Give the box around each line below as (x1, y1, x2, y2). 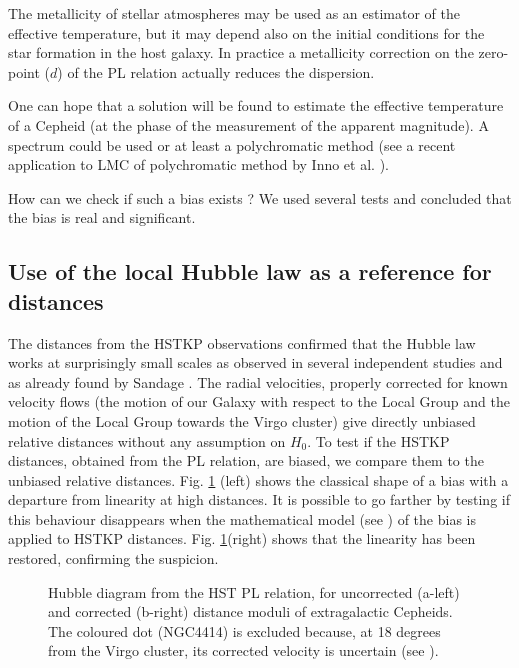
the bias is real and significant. (8, 207, 196, 228)
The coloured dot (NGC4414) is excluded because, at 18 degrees (48, 620, 441, 641)
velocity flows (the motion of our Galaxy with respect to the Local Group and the (8, 391, 510, 412)
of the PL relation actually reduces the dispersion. (67, 61, 375, 82)
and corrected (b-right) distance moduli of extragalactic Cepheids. (48, 601, 453, 622)
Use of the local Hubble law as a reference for (8, 256, 492, 287)
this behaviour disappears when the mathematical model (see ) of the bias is (8, 508, 476, 529)
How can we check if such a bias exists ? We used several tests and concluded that (8, 187, 512, 208)
